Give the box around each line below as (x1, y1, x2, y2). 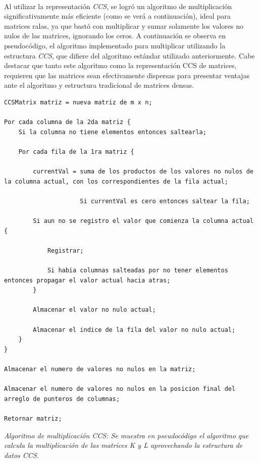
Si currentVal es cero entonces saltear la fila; (80, 197, 250, 205)
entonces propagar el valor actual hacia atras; (4, 276, 171, 284)
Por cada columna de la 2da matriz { (4, 119, 131, 126)
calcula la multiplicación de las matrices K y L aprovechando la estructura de (4, 440, 243, 450)
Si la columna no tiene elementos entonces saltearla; (18, 128, 206, 136)
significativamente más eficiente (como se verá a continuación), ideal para (4, 11, 231, 21)
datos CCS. (4, 449, 39, 460)
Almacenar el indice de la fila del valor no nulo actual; (33, 326, 236, 333)
